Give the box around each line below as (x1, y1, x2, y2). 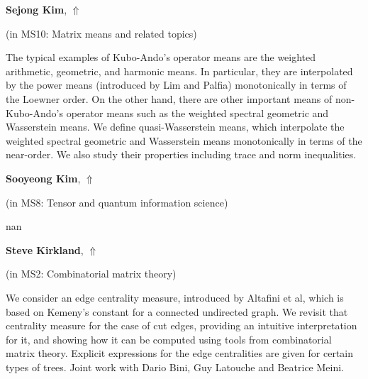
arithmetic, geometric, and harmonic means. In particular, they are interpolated (6, 63, 353, 78)
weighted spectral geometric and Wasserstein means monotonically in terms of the (6, 133, 362, 148)
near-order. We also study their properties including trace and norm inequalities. (6, 147, 357, 162)
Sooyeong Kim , (6, 170, 81, 185)
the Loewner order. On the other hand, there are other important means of (6, 91, 333, 106)
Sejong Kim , (6, 2, 67, 16)
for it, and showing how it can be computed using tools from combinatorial (6, 331, 332, 346)
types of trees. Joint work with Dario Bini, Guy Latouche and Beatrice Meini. (6, 359, 344, 374)
